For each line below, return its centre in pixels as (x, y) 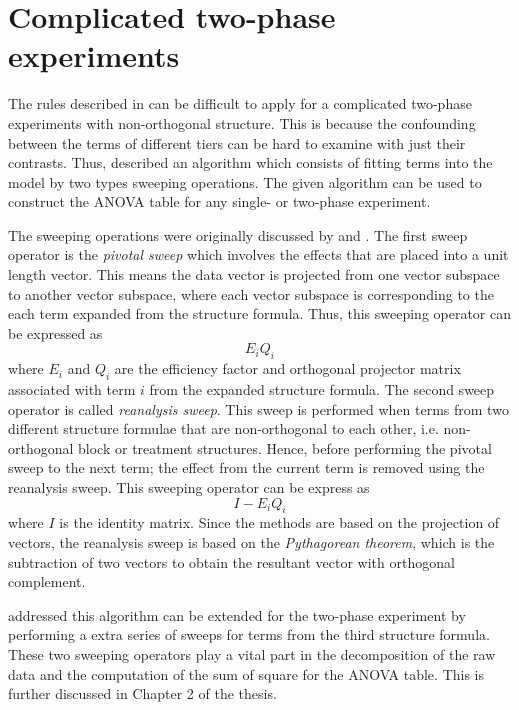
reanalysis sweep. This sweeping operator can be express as (189, 487)
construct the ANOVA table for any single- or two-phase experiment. (219, 201)
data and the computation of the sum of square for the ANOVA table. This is (246, 673)
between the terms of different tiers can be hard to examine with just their (237, 142)
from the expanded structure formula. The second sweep (322, 389)
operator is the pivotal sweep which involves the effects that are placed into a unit (258, 254)
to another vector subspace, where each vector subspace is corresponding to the (251, 293)
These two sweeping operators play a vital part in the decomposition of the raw (252, 653)
